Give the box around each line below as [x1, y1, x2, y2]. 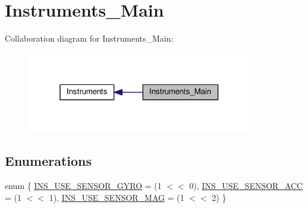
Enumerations [5, 152, 92, 170]
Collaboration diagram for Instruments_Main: [5, 32, 174, 45]
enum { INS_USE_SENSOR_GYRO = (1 [5, 179, 162, 192]
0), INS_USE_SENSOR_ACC [189, 179, 303, 192]
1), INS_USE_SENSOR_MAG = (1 [49, 191, 184, 203]
